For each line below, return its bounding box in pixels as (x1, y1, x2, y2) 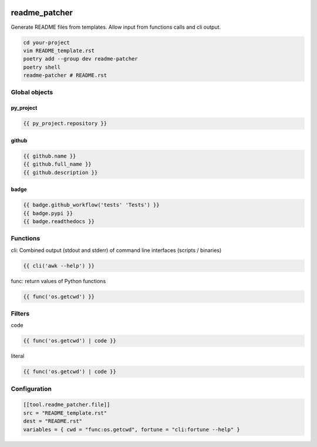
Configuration (11, 385, 52, 393)
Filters (11, 309, 30, 317)
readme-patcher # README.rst (23, 72, 107, 79)
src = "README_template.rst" (23, 409, 107, 416)
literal (11, 352, 25, 359)
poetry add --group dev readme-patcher (23, 56, 138, 62)
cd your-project (23, 39, 70, 46)
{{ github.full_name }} (23, 161, 92, 167)
